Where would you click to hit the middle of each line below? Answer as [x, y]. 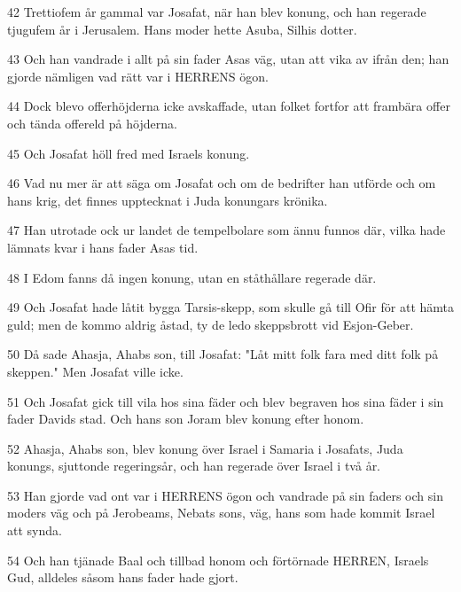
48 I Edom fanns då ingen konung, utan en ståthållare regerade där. [192, 277]
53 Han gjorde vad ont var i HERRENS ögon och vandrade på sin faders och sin [225, 495]
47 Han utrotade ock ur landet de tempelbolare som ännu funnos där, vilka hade [227, 230]
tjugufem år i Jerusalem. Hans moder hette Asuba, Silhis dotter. [182, 29]
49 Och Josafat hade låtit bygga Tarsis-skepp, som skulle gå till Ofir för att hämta [230, 307]
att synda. [35, 530]
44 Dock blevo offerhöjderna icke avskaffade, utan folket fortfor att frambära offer [229, 106]
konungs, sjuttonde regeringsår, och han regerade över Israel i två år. [194, 466]
